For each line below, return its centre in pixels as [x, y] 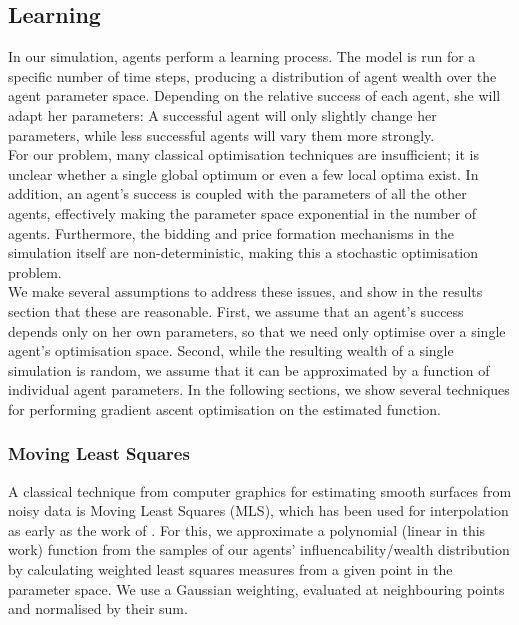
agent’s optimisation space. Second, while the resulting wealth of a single [231, 350]
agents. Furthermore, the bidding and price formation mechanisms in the [231, 232]
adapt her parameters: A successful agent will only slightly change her [222, 114]
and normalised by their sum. [98, 608]
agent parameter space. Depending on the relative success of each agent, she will [254, 95]
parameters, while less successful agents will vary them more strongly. [221, 134]
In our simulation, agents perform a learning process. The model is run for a [242, 56]
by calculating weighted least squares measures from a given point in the [230, 569]
